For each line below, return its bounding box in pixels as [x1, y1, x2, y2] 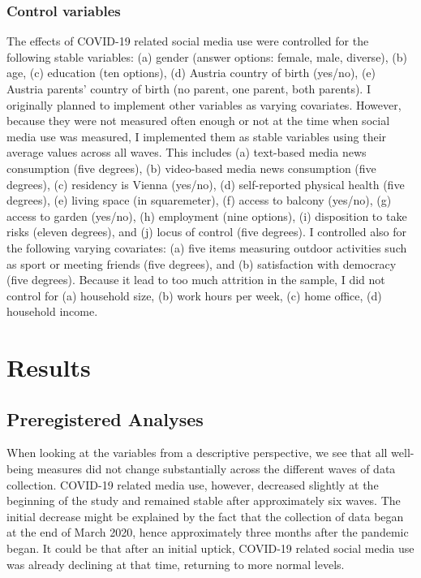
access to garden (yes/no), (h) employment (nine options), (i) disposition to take [6, 207, 407, 224]
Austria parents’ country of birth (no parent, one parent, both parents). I [6, 80, 371, 97]
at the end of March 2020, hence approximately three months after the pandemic [6, 524, 409, 541]
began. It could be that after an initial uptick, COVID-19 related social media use [6, 540, 415, 557]
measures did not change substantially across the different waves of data [37, 460, 396, 477]
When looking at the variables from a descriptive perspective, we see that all [6, 444, 388, 461]
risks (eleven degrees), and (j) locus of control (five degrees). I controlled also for [6, 223, 406, 240]
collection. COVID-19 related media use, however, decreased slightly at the [6, 476, 379, 493]
